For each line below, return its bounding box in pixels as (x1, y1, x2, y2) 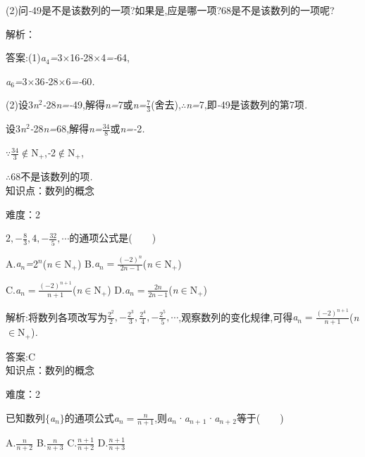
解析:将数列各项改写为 (6, 309, 107, 324)
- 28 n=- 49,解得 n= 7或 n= (42, 97, 147, 112)
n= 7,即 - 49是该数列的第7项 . (186, 97, 308, 112)
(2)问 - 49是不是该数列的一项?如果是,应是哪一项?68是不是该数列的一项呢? (6, 3, 335, 17)
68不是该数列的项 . (11, 169, 93, 184)
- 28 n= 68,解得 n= (30, 121, 102, 136)
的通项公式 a (64, 410, 119, 425)
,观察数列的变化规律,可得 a (178, 309, 298, 324)
